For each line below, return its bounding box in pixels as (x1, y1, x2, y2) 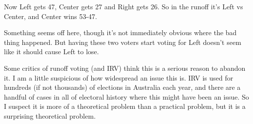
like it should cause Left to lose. (4, 46, 99, 57)
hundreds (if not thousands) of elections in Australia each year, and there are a (4, 82, 241, 92)
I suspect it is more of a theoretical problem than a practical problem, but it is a (4, 101, 246, 111)
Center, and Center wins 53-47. (4, 11, 97, 21)
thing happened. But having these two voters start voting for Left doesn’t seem (4, 37, 241, 47)
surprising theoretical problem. (4, 110, 96, 121)
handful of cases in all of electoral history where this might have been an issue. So (4, 91, 249, 102)
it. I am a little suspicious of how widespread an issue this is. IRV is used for (4, 72, 233, 83)
